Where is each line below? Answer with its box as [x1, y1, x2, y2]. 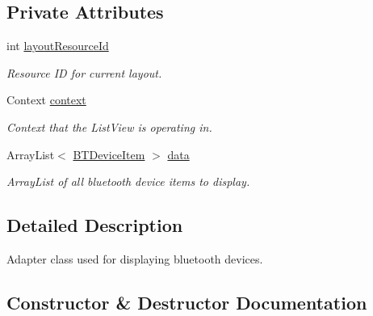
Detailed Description [6, 213, 183, 238]
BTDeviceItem [73, 145, 145, 162]
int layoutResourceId [6, 37, 109, 54]
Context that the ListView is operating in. [6, 118, 212, 135]
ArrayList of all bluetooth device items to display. [6, 173, 250, 190]
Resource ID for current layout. [6, 64, 162, 81]
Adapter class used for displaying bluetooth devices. [6, 250, 263, 267]
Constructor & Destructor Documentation [6, 289, 367, 314]
